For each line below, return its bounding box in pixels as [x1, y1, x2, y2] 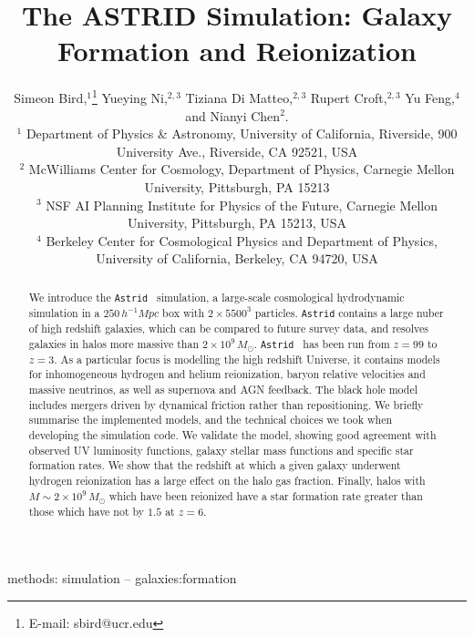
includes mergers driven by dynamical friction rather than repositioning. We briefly [28, 396, 424, 412]
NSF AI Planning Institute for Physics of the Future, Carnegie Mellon [46, 195, 438, 214]
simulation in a [28, 304, 100, 320]
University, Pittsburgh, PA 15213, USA [127, 213, 347, 232]
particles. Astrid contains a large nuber [254, 304, 444, 320]
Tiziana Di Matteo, [185, 87, 294, 107]
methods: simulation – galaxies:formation [7, 569, 237, 588]
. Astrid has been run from [253, 335, 390, 351]
